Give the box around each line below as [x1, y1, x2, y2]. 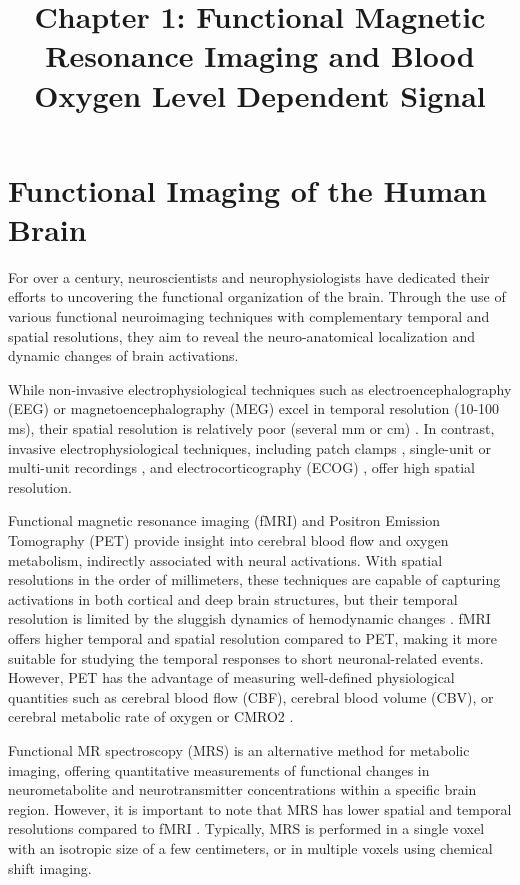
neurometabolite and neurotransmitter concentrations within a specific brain [8, 779, 477, 800]
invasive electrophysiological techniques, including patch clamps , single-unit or [8, 437, 492, 458]
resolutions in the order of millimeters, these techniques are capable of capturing [8, 569, 501, 590]
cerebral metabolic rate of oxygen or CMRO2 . [8, 706, 294, 727]
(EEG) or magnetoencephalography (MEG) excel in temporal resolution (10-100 [8, 398, 500, 419]
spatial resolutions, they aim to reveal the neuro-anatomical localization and [8, 325, 476, 346]
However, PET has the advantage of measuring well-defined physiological [8, 667, 455, 688]
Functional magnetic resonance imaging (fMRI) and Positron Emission [8, 510, 441, 531]
